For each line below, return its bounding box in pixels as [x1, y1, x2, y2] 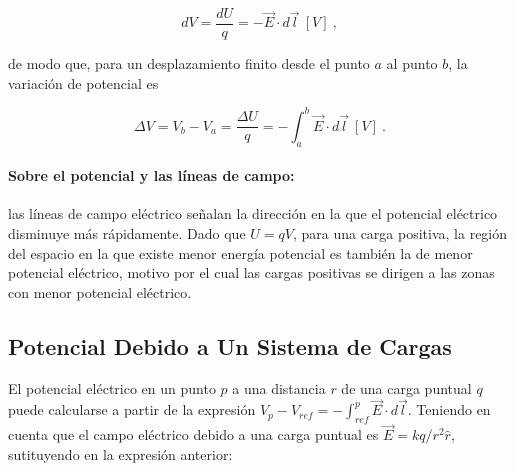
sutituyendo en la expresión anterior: [8, 443, 233, 464]
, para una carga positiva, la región [292, 222, 508, 243]
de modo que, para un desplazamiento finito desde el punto [8, 53, 370, 74]
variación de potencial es [8, 72, 159, 93]
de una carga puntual [341, 377, 472, 398]
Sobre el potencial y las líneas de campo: [8, 165, 295, 186]
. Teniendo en [407, 399, 491, 420]
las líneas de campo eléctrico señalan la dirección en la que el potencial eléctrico [8, 203, 498, 224]
